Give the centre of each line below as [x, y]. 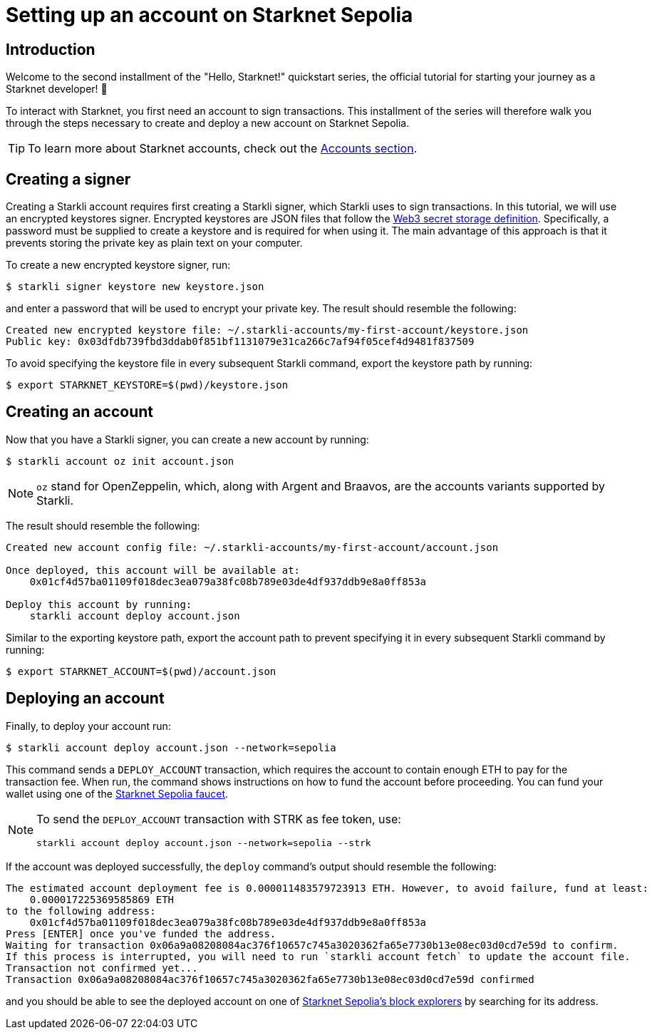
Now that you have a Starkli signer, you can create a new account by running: [187, 439]
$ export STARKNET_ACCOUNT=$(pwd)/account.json [141, 671]
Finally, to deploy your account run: [88, 726]
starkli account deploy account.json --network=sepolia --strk [204, 843]
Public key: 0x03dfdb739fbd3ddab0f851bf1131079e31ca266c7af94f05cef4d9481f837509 [240, 342]
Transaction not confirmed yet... [102, 968]
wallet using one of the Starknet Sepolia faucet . [117, 793]
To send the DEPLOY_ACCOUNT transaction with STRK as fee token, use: [219, 819]
